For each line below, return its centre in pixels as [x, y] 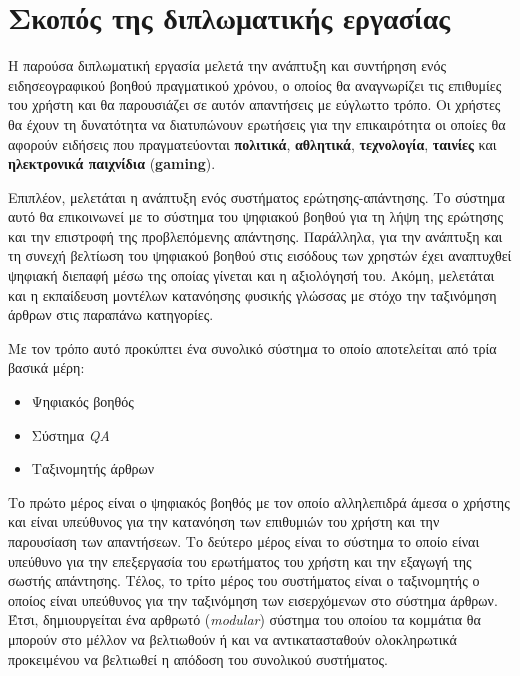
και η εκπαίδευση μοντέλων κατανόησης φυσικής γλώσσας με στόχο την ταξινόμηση [252, 294]
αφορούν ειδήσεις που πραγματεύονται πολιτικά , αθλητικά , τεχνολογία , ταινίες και [252, 143]
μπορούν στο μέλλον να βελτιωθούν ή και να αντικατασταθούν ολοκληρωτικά [232, 638]
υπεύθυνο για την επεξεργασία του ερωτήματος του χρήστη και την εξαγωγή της [240, 560]
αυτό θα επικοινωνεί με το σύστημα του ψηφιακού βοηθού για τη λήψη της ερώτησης [255, 216]
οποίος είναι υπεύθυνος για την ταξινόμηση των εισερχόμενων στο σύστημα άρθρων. [253, 599]
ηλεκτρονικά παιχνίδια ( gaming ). [112, 163]
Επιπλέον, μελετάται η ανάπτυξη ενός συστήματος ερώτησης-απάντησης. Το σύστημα [256, 196]
